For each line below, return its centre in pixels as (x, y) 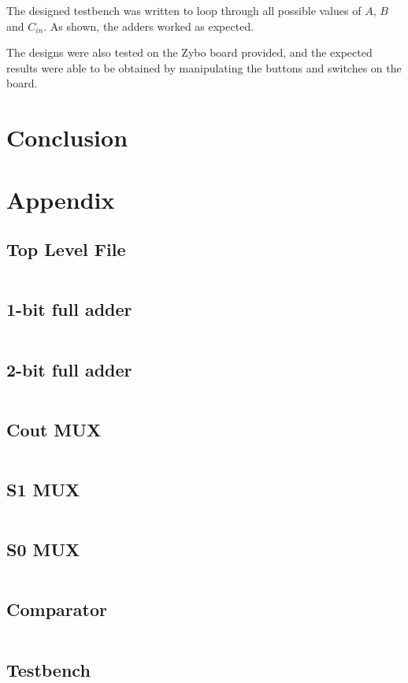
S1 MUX (43, 489)
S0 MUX (43, 549)
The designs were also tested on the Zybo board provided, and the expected (189, 52)
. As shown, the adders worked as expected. (149, 26)
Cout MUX (54, 429)
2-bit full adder (69, 369)
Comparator (57, 609)
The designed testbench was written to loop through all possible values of (184, 10)
